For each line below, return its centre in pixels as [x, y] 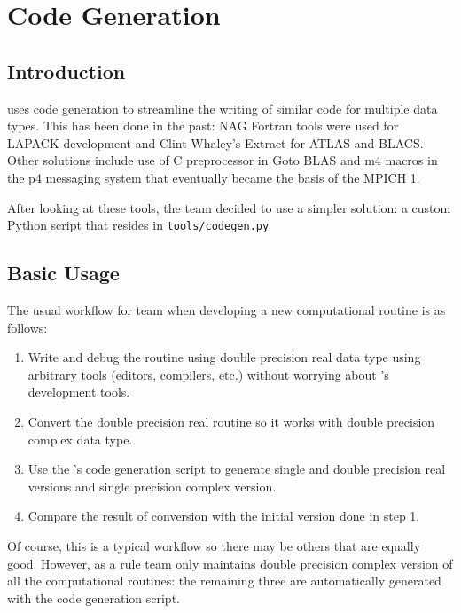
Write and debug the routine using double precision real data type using [224, 357]
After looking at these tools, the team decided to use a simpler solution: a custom [229, 207]
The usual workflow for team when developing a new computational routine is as [227, 310]
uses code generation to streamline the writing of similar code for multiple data [223, 108]
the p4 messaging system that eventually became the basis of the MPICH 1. [214, 177]
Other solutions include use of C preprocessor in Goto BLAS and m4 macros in [223, 160]
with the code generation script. [94, 597]
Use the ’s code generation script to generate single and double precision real [237, 469]
